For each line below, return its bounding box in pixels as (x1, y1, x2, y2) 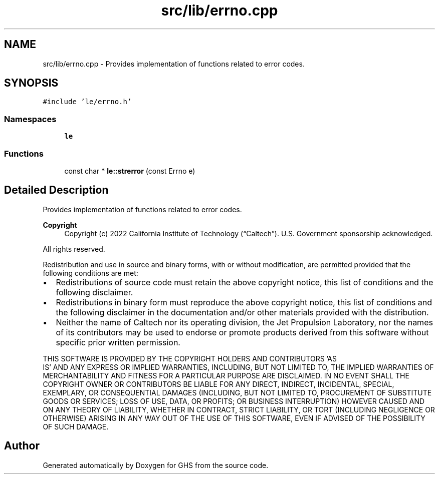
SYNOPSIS (4, 77, 59, 90)
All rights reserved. (43, 244, 105, 253)
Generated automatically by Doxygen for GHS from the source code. (43, 460, 269, 469)
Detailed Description (4, 184, 109, 197)
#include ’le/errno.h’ (43, 98, 132, 106)
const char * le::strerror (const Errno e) (64, 166, 195, 175)
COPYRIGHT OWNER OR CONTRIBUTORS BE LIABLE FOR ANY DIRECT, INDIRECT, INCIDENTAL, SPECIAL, (43, 379, 394, 388)
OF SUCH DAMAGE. (43, 422, 109, 431)
